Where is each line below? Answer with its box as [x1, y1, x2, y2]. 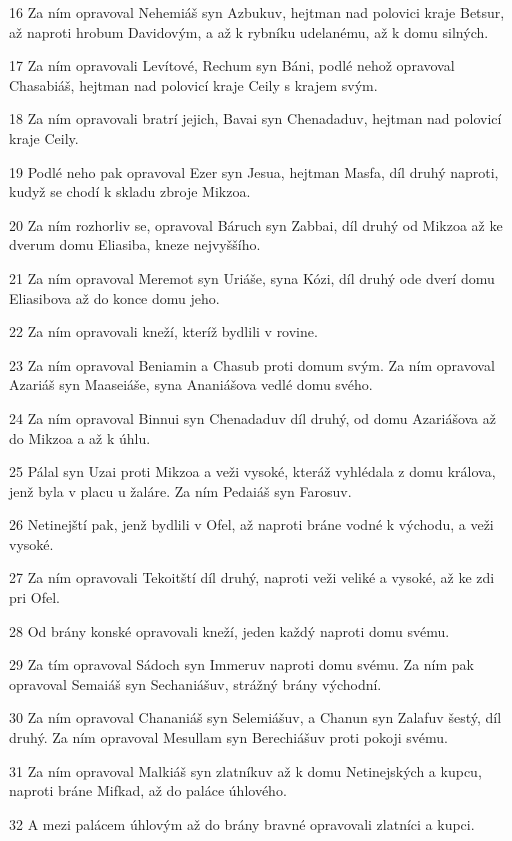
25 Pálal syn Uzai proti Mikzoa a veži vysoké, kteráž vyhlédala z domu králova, [9, 461, 496, 482]
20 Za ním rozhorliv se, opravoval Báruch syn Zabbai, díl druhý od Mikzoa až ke [9, 214, 503, 235]
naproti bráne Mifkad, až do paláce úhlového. [9, 780, 287, 801]
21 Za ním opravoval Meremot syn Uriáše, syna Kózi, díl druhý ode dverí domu [9, 267, 495, 288]
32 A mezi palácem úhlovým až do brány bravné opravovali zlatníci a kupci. [9, 813, 475, 834]
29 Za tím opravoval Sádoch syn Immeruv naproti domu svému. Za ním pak [9, 654, 474, 675]
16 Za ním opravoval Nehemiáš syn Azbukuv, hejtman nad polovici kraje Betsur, [9, 2, 505, 22]
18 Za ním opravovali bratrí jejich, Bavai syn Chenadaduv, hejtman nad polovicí [9, 108, 502, 129]
